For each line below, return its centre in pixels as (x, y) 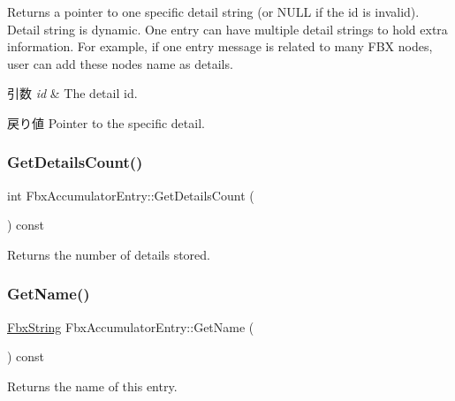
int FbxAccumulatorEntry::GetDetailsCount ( (131, 195)
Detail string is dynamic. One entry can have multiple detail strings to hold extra (227, 29)
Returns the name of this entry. (92, 386)
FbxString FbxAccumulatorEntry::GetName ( (131, 326)
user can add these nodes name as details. (120, 63)
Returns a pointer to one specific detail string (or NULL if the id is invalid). (213, 11)
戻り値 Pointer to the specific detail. (106, 122)
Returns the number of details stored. (109, 254)
